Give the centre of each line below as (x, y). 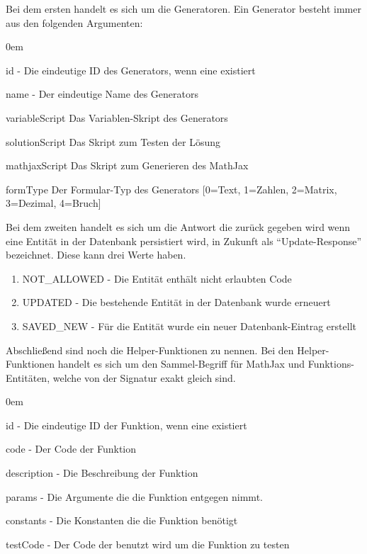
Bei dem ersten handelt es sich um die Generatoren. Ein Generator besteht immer (183, 9)
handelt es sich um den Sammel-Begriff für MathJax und (181, 364)
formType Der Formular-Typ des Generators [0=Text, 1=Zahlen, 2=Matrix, (171, 189)
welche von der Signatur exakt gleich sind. (144, 377)
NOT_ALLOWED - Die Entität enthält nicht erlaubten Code (157, 278)
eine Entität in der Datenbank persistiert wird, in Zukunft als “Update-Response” (184, 241)
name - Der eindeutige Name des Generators (102, 94)
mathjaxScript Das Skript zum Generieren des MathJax (127, 165)
